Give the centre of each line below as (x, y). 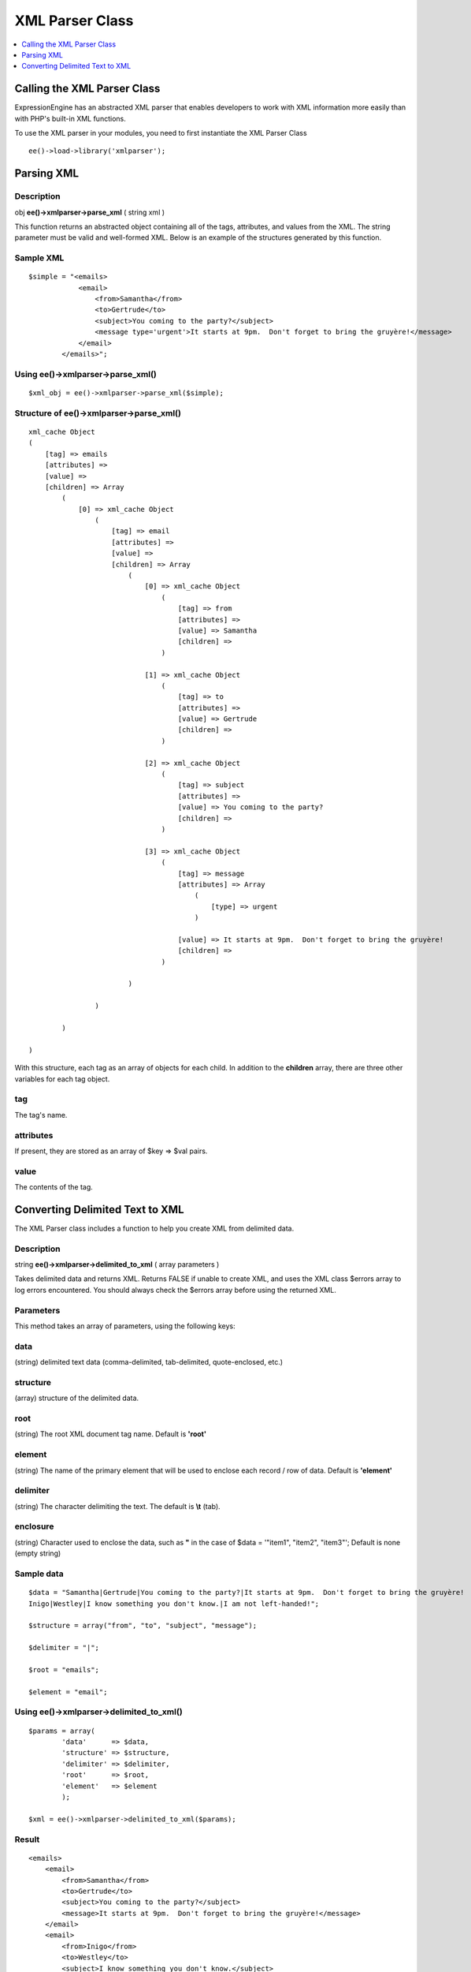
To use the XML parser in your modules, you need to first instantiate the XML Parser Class (161, 133)
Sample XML (39, 258)
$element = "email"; (68, 1692)
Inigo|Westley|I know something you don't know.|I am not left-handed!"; (174, 1604)
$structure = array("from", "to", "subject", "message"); (143, 1626)
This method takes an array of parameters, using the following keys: (125, 1326)
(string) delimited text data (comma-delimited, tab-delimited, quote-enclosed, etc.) (149, 1362)
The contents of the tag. (54, 1187)
